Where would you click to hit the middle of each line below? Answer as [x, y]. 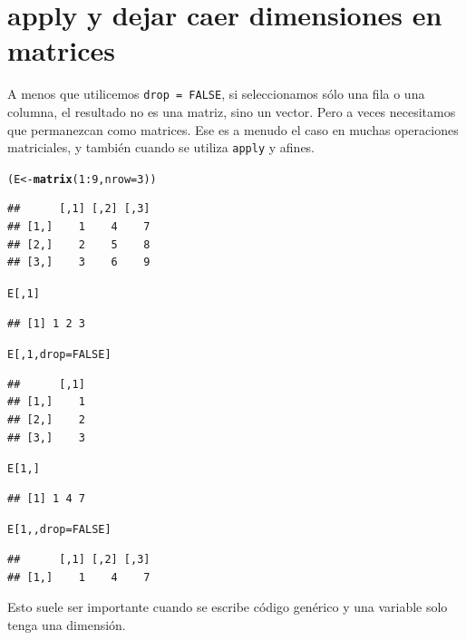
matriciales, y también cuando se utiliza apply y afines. [161, 147]
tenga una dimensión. [67, 624]
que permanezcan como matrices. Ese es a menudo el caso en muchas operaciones [233, 129]
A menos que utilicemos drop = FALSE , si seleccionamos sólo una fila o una [216, 94]
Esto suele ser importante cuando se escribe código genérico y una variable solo [228, 607]
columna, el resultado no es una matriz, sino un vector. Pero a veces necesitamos [232, 111]
